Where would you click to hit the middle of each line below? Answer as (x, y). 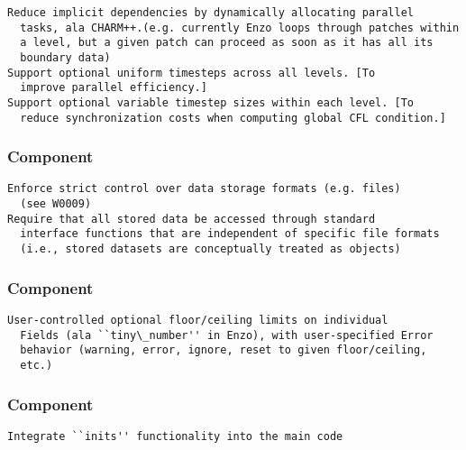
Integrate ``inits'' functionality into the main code (175, 436)
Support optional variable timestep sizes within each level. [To (211, 102)
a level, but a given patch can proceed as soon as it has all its (227, 43)
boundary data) (65, 57)
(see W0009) (56, 204)
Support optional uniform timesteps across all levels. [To (192, 73)
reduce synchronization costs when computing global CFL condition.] (233, 118)
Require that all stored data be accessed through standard (192, 219)
